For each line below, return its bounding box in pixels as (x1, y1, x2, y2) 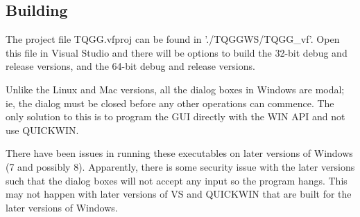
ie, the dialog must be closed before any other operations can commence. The (6, 95, 334, 110)
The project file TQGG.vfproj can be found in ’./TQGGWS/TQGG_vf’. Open (6, 32, 340, 46)
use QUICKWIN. (6, 122, 79, 137)
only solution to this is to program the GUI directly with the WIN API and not (6, 109, 345, 124)
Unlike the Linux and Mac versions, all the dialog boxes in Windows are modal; (6, 82, 345, 96)
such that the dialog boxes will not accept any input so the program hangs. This (6, 173, 348, 187)
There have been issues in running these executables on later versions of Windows (6, 146, 353, 160)
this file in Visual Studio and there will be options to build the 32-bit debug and (6, 45, 348, 59)
